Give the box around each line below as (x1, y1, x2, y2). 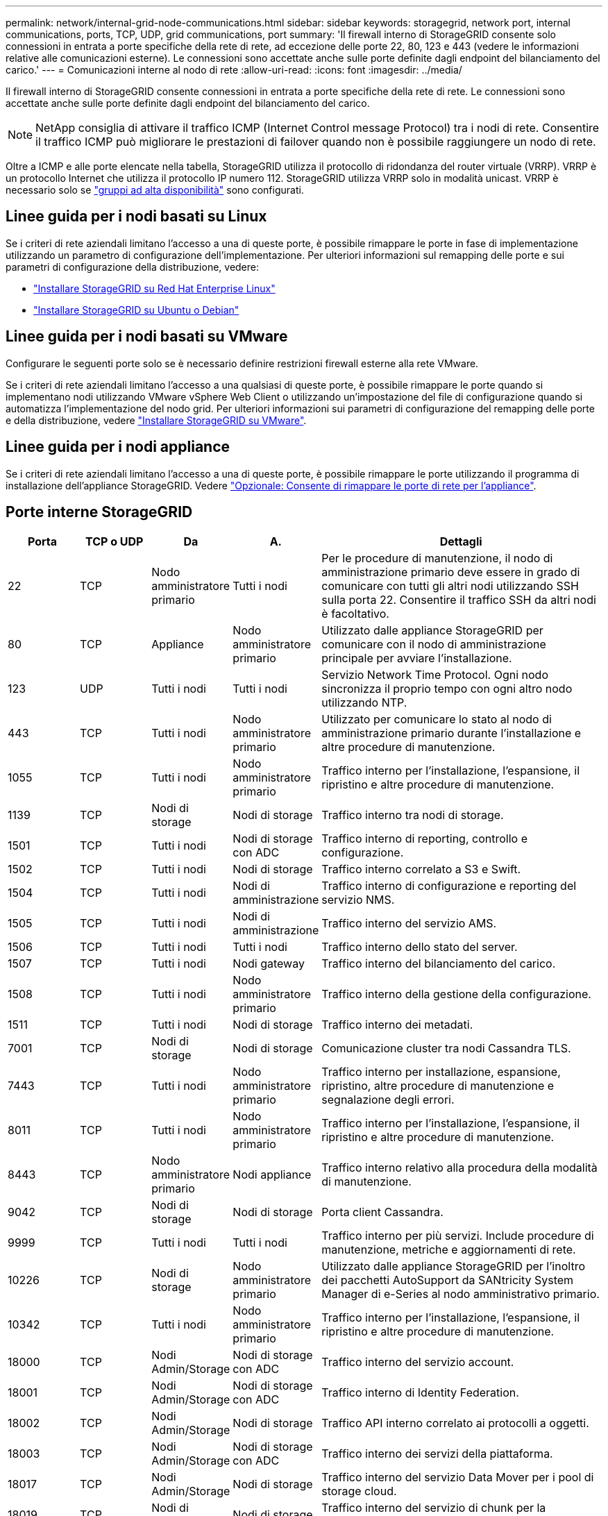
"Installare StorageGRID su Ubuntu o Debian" (33, 303, 239, 316)
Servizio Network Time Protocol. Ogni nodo (321, 668, 548, 682)
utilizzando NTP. (321, 696, 407, 710)
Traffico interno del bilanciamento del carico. (321, 957, 556, 971)
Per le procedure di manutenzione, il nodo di (321, 551, 553, 566)
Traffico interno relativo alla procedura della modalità (321, 1161, 598, 1175)
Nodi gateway (233, 957, 305, 971)
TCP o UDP (85, 534, 144, 549)
